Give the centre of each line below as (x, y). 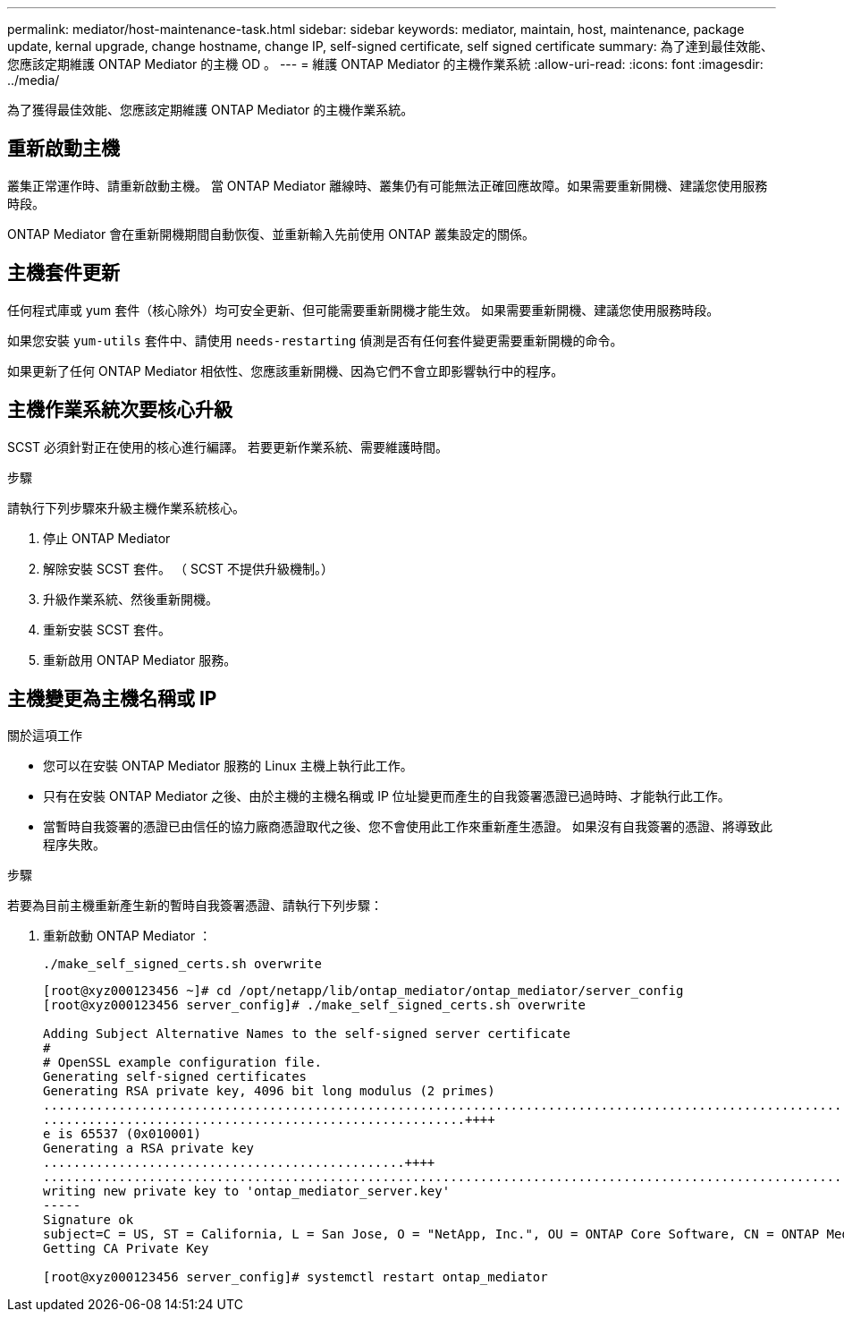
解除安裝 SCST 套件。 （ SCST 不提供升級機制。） (189, 568)
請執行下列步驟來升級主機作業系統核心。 (126, 507)
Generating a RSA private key (149, 1149)
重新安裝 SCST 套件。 (107, 629)
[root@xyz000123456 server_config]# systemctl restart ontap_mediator (295, 1277)
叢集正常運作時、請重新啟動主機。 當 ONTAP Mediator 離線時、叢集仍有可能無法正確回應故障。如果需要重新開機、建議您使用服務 (388, 185)
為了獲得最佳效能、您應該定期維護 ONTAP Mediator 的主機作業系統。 (211, 110)
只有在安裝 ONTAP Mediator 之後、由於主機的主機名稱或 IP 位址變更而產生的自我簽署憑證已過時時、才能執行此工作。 (387, 796)
